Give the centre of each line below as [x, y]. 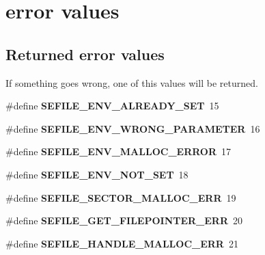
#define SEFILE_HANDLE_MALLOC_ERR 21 [122, 243]
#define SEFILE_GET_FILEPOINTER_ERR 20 [124, 220]
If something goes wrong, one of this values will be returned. [132, 82]
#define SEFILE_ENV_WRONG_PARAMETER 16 [133, 128]
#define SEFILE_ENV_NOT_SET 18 [97, 174]
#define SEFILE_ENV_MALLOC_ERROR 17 [118, 151]
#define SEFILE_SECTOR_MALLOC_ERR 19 [121, 197]
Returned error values [85, 54]
